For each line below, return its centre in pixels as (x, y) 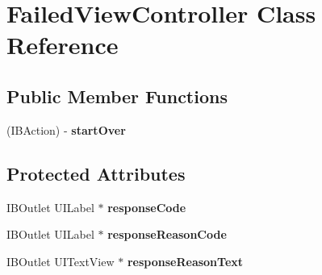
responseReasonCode (167, 234)
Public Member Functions (117, 96)
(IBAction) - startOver (66, 129)
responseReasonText (185, 261)
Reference (63, 45)
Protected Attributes (96, 173)
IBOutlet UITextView (61, 261)
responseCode (147, 207)
